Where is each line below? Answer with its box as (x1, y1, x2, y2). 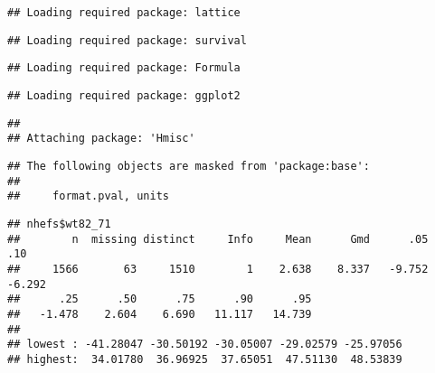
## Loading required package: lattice (7, 6, 241, 19)
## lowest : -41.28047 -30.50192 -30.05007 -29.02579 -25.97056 (7, 338, 402, 351)
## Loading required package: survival (7, 33, 247, 47)
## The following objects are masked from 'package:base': (7, 159, 370, 173)
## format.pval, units (7, 190, 169, 203)
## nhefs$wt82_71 (7, 217, 111, 230)
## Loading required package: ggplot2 (7, 89, 241, 102)
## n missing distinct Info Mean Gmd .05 (7, 232, 429, 246)
